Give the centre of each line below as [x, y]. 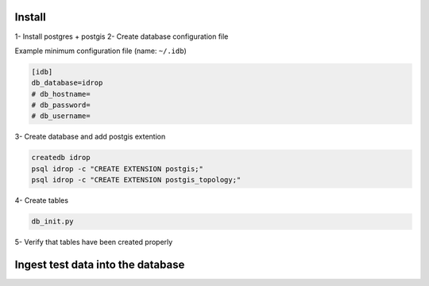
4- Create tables [42, 200]
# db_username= [61, 116]
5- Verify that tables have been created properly [94, 242]
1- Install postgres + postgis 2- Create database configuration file [122, 36]
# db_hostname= [61, 94]
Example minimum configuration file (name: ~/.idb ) [100, 51]
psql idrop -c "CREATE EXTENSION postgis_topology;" [136, 180]
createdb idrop [61, 158]
